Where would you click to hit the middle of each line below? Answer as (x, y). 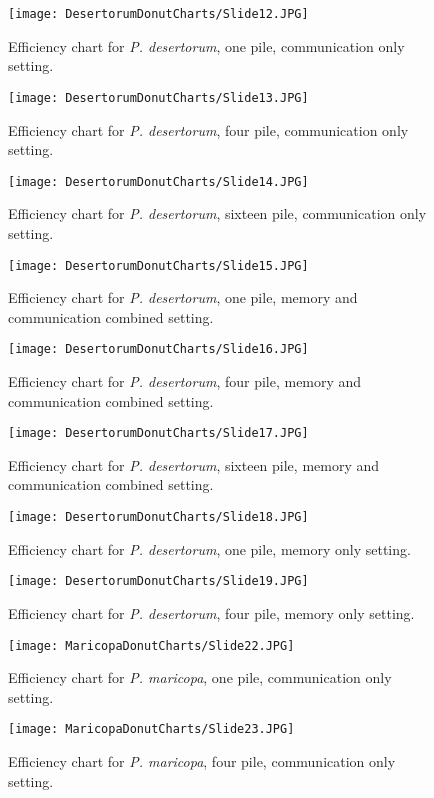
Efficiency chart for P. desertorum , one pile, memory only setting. (209, 548)
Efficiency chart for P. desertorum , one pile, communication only (206, 45)
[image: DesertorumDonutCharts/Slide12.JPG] (158, 14)
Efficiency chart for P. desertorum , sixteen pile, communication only (217, 213)
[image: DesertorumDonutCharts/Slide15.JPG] (158, 265)
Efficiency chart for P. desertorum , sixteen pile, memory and (194, 464)
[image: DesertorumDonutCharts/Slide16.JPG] (158, 349)
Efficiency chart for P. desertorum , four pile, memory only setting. (211, 612)
